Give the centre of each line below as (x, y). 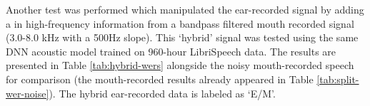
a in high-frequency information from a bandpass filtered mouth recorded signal (180, 23)
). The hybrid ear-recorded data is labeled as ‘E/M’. (162, 93)
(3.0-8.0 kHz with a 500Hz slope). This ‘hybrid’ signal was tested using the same (182, 37)
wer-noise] (27, 93)
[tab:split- (338, 79)
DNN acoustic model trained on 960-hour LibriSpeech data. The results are (171, 51)
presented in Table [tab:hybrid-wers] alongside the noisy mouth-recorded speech (180, 65)
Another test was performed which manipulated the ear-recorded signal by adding (185, 9)
